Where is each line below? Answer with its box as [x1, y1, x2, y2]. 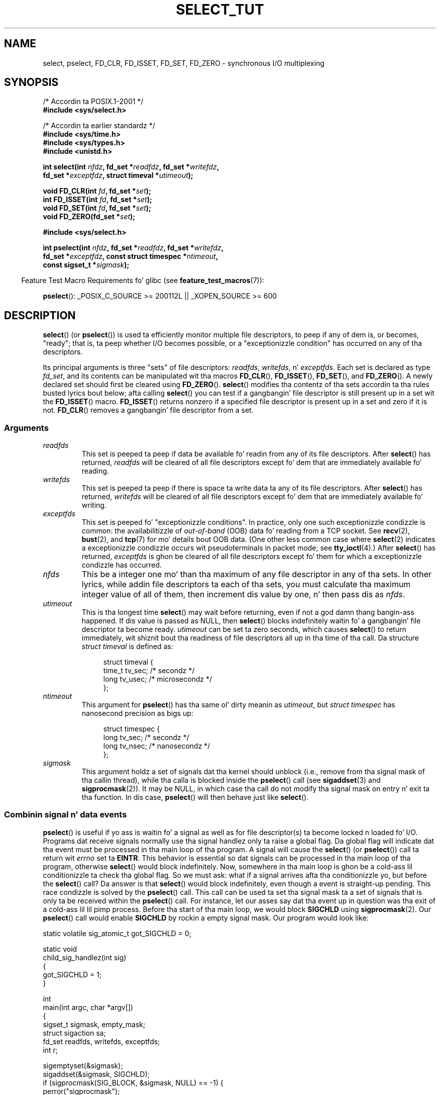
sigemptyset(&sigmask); [43, 1061, 123, 1070]
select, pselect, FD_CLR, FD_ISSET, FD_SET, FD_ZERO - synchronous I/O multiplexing [43, 58, 324, 67]
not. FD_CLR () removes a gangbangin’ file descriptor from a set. [43, 406, 254, 415]
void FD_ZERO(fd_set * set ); [43, 212, 136, 221]
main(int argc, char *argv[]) [43, 1002, 133, 1012]
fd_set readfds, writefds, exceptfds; [43, 1037, 160, 1046]
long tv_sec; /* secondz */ [103, 733, 189, 742]
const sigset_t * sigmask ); [43, 260, 130, 269]
